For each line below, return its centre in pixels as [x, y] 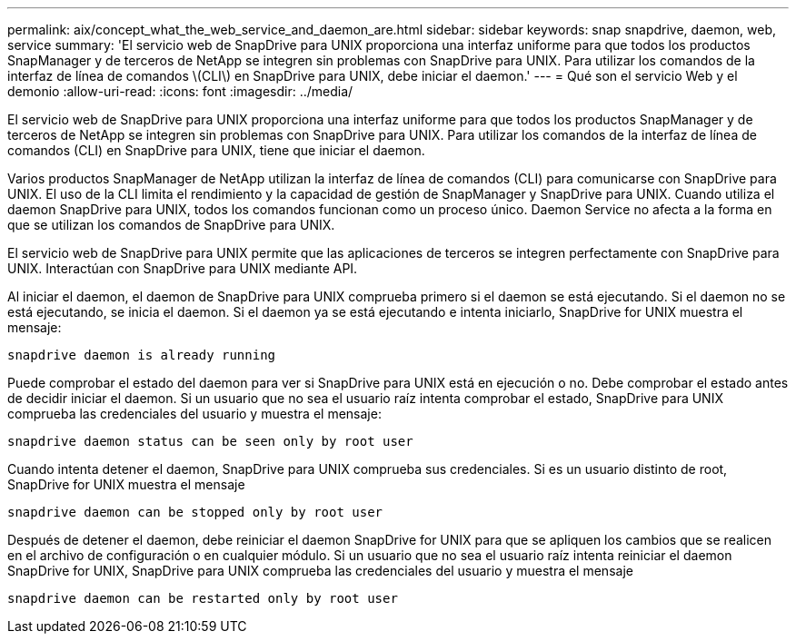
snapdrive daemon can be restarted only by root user [203, 598]
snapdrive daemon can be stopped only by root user [195, 512]
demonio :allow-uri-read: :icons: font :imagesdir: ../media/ [180, 91]
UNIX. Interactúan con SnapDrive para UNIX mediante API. [183, 268]
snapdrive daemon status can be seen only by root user [210, 441]
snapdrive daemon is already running [142, 355]
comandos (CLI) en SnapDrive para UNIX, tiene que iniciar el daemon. [216, 150]
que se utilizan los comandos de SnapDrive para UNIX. [171, 225]
